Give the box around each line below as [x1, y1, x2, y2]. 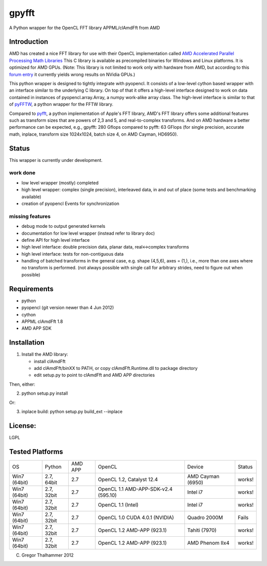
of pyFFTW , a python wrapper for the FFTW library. [9, 102, 114, 107]
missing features [9, 213, 51, 220]
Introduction [9, 38, 48, 46]
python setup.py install [21, 390, 68, 396]
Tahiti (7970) [187, 526, 217, 533]
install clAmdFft [34, 358, 66, 364]
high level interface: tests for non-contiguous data [21, 251, 124, 257]
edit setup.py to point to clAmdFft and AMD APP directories [34, 372, 155, 378]
